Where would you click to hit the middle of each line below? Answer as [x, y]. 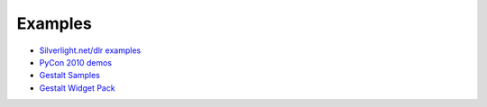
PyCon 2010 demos [76, 62]
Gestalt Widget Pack [78, 88]
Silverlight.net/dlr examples [90, 50]
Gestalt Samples [70, 76]
